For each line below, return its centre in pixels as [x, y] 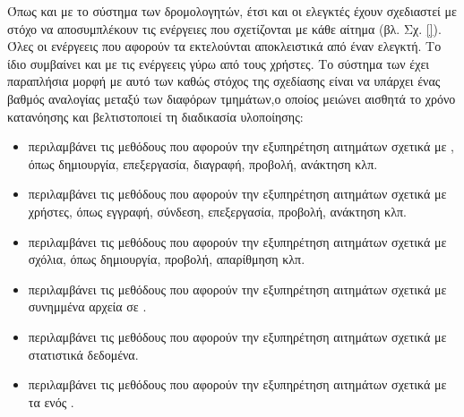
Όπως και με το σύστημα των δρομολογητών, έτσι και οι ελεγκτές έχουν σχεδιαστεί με [232, 11]
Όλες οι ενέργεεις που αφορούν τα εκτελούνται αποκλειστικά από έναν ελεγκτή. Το [224, 46]
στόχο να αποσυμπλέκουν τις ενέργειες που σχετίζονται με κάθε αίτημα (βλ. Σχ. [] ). [224, 28]
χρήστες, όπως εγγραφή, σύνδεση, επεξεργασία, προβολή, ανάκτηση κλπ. [217, 211]
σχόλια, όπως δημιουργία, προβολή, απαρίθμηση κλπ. [167, 259]
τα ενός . [51, 401]
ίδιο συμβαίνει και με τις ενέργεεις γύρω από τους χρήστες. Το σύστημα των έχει [219, 63]
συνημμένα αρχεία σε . [87, 306]
